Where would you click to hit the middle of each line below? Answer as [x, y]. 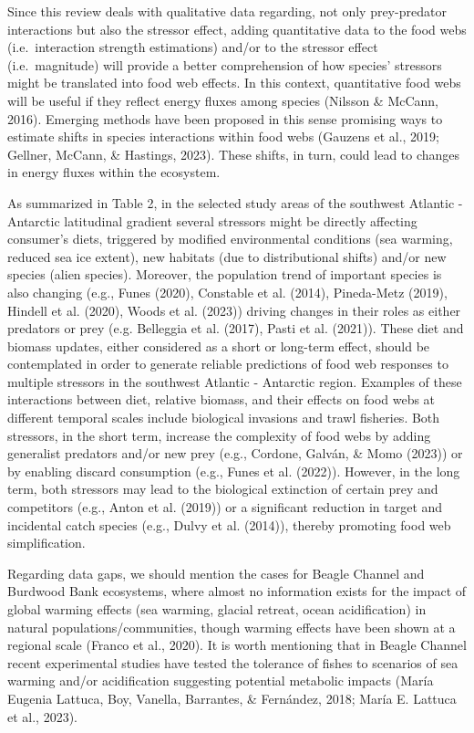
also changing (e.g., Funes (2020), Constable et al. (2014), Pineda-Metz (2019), [227, 292]
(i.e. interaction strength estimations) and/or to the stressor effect [193, 47]
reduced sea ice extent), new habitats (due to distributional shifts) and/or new [227, 256]
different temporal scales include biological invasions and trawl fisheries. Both [224, 418]
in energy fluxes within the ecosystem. [114, 172]
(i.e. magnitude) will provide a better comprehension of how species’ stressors [225, 64]
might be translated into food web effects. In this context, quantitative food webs [234, 83]
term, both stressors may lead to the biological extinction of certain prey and [223, 489]
